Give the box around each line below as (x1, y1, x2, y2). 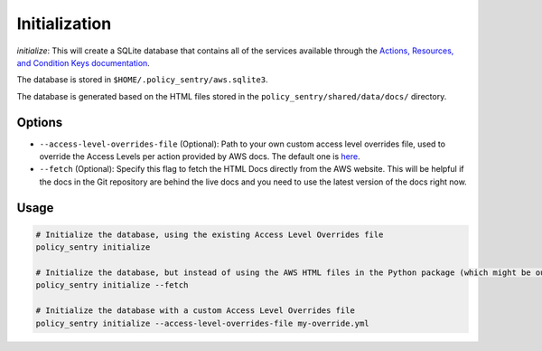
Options (16, 114, 63, 130)
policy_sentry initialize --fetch (35, 280, 189, 290)
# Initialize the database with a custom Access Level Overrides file (35, 306, 356, 316)
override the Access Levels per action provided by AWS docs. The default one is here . (39, 151, 360, 162)
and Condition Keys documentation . (16, 57, 151, 68)
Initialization (16, 14, 112, 33)
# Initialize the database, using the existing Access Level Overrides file (35, 229, 384, 240)
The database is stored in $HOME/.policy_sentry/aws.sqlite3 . (16, 74, 268, 85)
